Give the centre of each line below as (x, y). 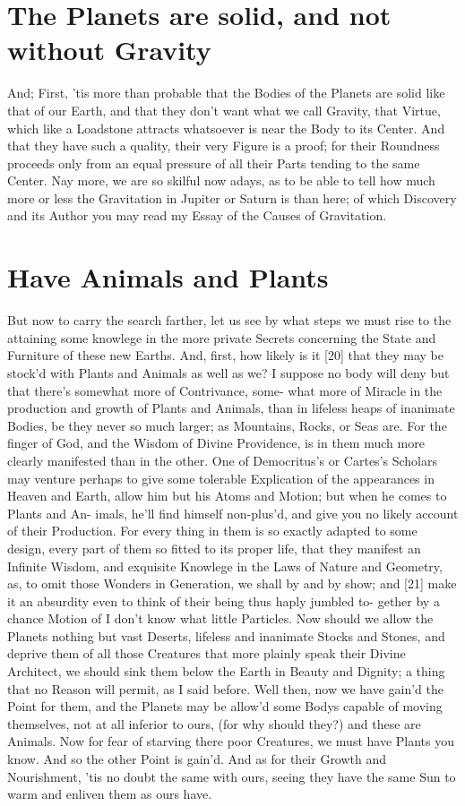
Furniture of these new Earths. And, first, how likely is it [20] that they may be (225, 355)
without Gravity (109, 50)
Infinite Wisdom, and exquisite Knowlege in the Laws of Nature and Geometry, (225, 566)
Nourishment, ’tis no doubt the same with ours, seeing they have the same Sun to (232, 776)
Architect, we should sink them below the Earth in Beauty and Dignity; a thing (226, 671)
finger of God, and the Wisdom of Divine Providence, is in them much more (216, 443)
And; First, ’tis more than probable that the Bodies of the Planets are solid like (226, 93)
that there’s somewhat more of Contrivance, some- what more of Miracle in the (225, 390)
